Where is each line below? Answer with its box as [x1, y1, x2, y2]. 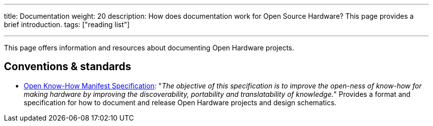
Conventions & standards [4, 60, 131, 73]
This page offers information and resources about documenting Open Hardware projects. [4, 43, 295, 52]
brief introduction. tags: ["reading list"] [4, 20, 130, 29]
